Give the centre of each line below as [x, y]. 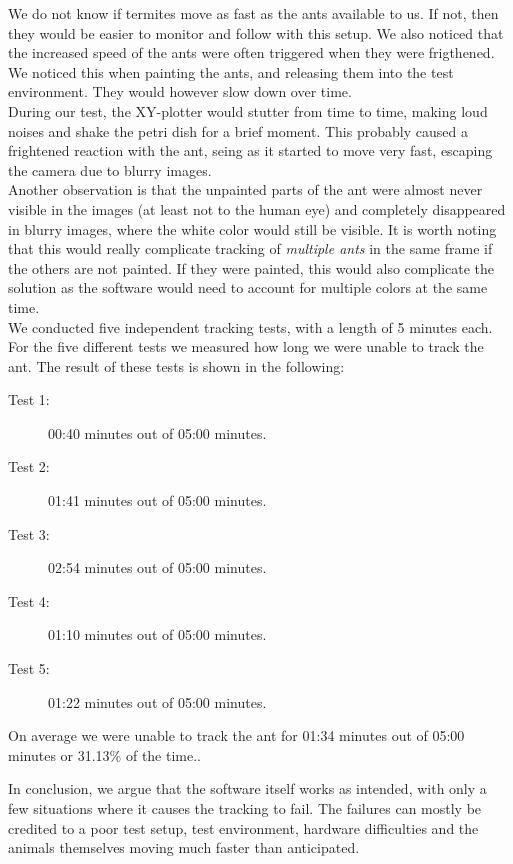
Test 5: [29, 668]
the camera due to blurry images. [110, 169]
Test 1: [29, 399]
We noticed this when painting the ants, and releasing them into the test [231, 71]
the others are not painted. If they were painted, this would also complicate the [251, 267]
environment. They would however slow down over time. [180, 91]
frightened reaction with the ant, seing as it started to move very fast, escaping [250, 150]
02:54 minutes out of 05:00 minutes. [157, 567]
